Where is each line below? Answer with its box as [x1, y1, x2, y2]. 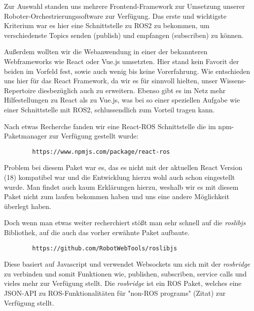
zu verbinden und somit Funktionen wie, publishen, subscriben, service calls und [4, 268, 247, 278]
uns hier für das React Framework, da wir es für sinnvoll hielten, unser [4, 75, 218, 86]
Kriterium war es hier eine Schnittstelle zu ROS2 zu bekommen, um [4, 20, 210, 31]
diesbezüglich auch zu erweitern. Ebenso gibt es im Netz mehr [38, 85, 226, 95]
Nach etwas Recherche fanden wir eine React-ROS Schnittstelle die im [4, 121, 216, 131]
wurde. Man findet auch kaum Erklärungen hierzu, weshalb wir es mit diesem [4, 181, 239, 192]
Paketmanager [4, 131, 47, 141]
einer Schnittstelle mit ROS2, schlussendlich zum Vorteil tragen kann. [4, 104, 215, 114]
